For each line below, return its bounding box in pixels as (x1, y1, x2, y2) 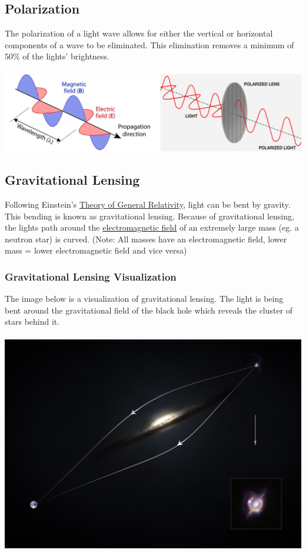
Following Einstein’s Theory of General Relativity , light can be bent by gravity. (5, 198, 291, 211)
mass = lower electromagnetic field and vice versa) (5, 244, 187, 256)
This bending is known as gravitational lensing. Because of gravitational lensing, (5, 209, 294, 222)
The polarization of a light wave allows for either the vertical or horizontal (5, 27, 273, 39)
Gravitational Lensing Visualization (5, 269, 177, 284)
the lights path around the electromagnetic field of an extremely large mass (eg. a (5, 221, 299, 234)
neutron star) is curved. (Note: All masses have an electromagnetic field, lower (5, 232, 287, 245)
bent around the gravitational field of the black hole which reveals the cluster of (5, 304, 293, 316)
